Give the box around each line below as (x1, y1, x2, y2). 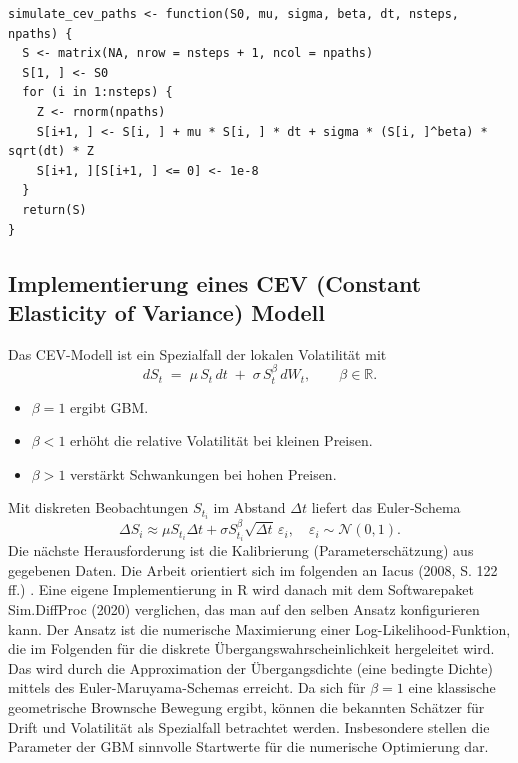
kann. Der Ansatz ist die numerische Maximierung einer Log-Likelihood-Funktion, (8, 618, 511, 639)
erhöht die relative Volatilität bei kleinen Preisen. (70, 430, 373, 451)
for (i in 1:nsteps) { (22, 85, 173, 100)
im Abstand (213, 497, 286, 518)
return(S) (22, 202, 87, 217)
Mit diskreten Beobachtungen (8, 497, 189, 518)
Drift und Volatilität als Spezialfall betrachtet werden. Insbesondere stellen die (8, 716, 490, 737)
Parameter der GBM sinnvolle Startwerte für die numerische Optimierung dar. (8, 736, 489, 757)
